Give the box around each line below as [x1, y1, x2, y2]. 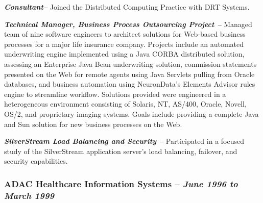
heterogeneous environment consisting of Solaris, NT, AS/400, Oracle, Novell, [4, 98, 247, 109]
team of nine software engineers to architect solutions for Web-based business [4, 29, 246, 39]
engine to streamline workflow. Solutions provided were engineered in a [4, 88, 226, 99]
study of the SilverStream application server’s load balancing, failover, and [4, 145, 237, 156]
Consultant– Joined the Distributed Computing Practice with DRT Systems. [4, 2, 250, 12]
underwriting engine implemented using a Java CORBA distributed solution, [4, 48, 245, 59]
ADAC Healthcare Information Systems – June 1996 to [4, 177, 238, 190]
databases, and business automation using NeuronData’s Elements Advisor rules [4, 79, 255, 89]
